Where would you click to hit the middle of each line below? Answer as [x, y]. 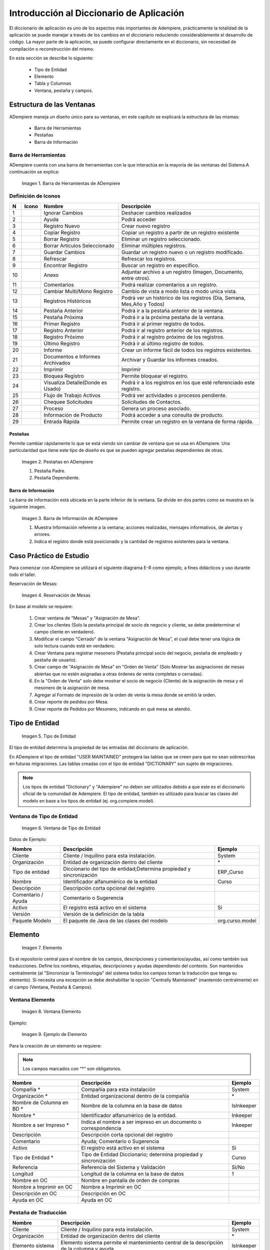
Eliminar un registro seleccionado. [161, 239]
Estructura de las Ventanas [52, 105]
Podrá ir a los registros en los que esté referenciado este [188, 382]
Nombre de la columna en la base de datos [132, 1105]
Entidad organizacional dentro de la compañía [135, 1096]
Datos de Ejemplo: [28, 839]
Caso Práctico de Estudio [49, 556]
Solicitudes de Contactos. [151, 401]
